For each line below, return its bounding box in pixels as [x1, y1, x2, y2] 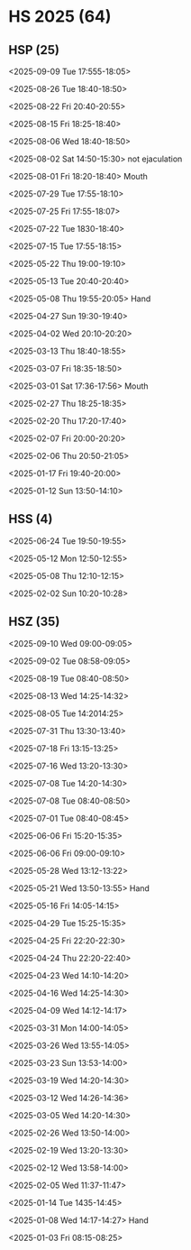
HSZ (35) [8, 614, 60, 630]
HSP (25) [8, 42, 60, 58]
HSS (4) [8, 511, 53, 527]
